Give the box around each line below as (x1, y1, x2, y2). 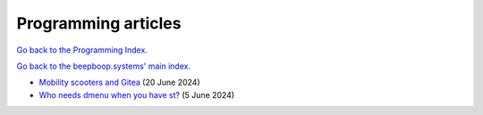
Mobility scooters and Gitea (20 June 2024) (38, 77, 200, 88)
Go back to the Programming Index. (16, 45, 148, 55)
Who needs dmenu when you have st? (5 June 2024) (38, 89, 235, 100)
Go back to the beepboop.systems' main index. (16, 61, 191, 71)
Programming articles (16, 13, 182, 33)
